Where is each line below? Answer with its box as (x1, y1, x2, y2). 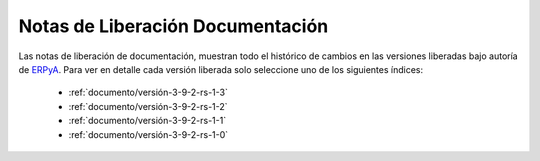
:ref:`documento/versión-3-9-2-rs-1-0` (68, 128, 229, 140)
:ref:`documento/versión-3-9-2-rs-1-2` (68, 100, 229, 112)
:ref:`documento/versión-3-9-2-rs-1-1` (68, 115, 227, 127)
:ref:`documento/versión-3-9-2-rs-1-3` (68, 86, 229, 99)
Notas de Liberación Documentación (18, 15, 329, 37)
